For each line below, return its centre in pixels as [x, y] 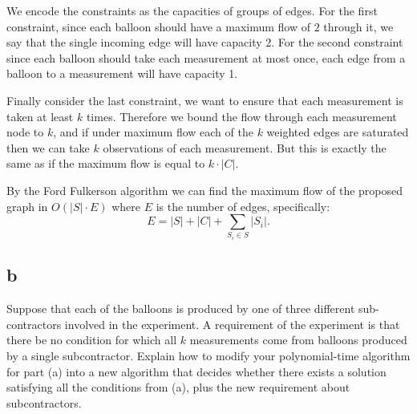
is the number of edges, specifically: [243, 206]
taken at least [40, 116]
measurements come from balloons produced [298, 340]
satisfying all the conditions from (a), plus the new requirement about [178, 387]
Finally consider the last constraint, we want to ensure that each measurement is [205, 100]
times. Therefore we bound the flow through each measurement [241, 116]
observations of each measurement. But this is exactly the [245, 147]
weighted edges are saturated [338, 132]
